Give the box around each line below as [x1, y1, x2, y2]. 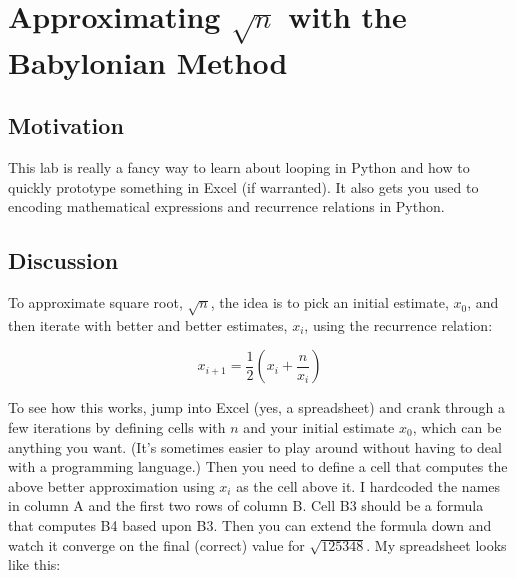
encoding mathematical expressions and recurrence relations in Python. [8, 196, 445, 217]
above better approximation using [8, 475, 215, 496]
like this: [8, 554, 61, 575]
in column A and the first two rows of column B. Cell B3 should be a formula [8, 495, 484, 516]
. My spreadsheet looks [366, 534, 507, 555]
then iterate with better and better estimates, [8, 314, 288, 335]
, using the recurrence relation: [304, 314, 493, 335]
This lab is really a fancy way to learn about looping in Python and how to [8, 157, 470, 178]
